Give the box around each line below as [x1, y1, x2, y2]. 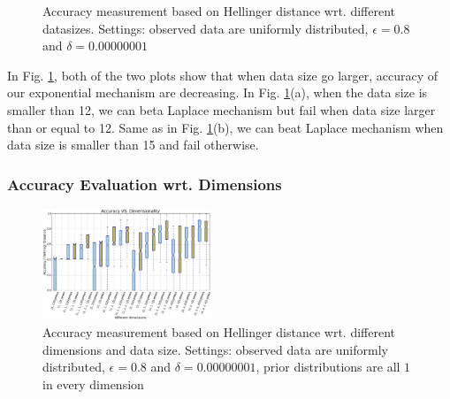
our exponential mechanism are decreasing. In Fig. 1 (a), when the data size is [7, 83, 428, 102]
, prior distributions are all [256, 357, 400, 376]
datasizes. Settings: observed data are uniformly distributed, [42, 19, 369, 37]
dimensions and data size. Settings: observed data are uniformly [42, 340, 388, 358]
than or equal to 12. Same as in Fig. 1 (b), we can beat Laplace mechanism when [7, 118, 444, 136]
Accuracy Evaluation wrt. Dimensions [7, 173, 282, 195]
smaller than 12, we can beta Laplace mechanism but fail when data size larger [7, 100, 436, 119]
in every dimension [42, 374, 144, 393]
